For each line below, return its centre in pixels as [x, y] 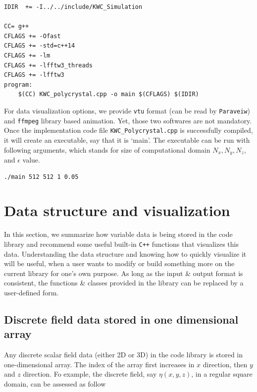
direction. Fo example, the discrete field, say [90, 374]
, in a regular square [222, 374]
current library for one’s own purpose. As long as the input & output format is [124, 273]
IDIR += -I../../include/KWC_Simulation [73, 7]
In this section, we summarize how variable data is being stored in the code [118, 234]
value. [31, 159]
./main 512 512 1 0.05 [41, 177]
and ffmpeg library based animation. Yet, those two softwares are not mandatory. [128, 120]
